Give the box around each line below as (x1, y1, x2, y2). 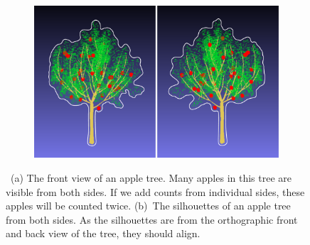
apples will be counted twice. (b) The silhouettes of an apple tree (6, 198, 291, 213)
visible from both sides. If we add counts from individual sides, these (6, 184, 305, 199)
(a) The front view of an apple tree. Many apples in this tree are (10, 170, 292, 185)
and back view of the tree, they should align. (6, 226, 201, 241)
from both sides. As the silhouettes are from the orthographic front (6, 212, 298, 227)
